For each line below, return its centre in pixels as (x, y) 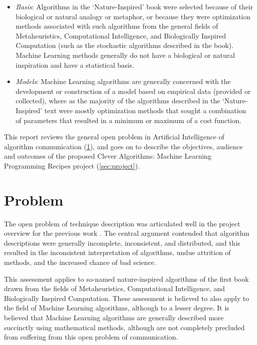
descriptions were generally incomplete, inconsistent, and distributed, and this (122, 242)
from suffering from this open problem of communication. (91, 337)
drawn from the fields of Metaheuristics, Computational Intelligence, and (115, 288)
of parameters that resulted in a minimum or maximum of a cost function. (128, 120)
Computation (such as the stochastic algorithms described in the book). (125, 45)
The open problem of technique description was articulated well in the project (122, 223)
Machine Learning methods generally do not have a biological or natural (125, 55)
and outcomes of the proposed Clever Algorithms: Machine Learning (108, 156)
